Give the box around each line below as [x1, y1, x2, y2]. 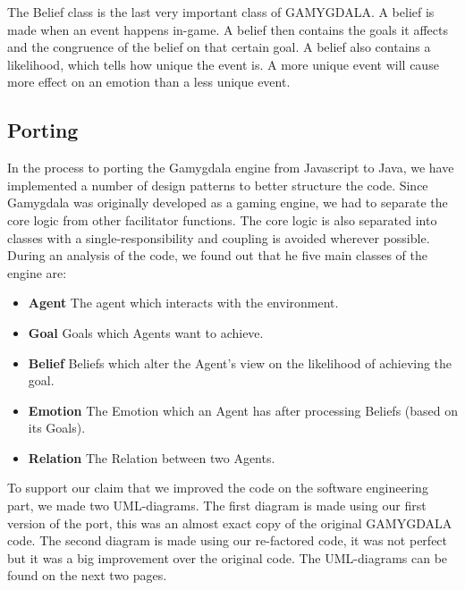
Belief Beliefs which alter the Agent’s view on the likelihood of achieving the [28, 353, 452, 372]
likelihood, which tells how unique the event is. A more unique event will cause [7, 55, 439, 73]
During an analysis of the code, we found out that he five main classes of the [7, 246, 427, 265]
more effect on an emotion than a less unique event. [7, 72, 291, 91]
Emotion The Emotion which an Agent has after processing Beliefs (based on [28, 400, 459, 419]
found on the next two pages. [7, 566, 167, 585]
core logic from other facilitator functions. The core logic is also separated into [7, 210, 437, 229]
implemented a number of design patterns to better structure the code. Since [7, 175, 428, 194]
